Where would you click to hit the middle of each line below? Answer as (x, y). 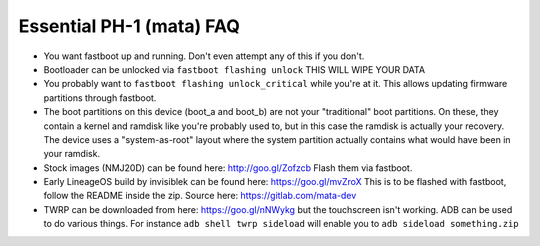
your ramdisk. (71, 154)
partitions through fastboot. (100, 97)
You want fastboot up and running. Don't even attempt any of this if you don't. (204, 56)
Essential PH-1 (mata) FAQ (129, 26)
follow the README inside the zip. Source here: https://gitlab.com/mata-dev (200, 196)
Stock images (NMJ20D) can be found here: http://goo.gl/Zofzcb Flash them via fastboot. (228, 167)
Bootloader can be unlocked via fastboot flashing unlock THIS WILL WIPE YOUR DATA (234, 69)
